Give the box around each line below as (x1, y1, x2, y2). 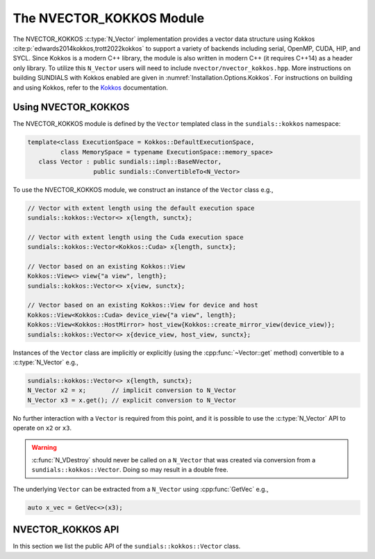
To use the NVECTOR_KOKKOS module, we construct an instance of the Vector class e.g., (12, 185, 274, 194)
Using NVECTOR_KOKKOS (12, 102, 130, 113)
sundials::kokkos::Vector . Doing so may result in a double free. (31, 466, 228, 474)
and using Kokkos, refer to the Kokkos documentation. (12, 83, 168, 92)
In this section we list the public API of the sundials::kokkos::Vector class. (12, 542, 241, 551)
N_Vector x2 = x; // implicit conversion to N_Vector (27, 387, 237, 394)
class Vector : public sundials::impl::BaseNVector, (38, 158, 222, 166)
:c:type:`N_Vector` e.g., (12, 358, 79, 366)
